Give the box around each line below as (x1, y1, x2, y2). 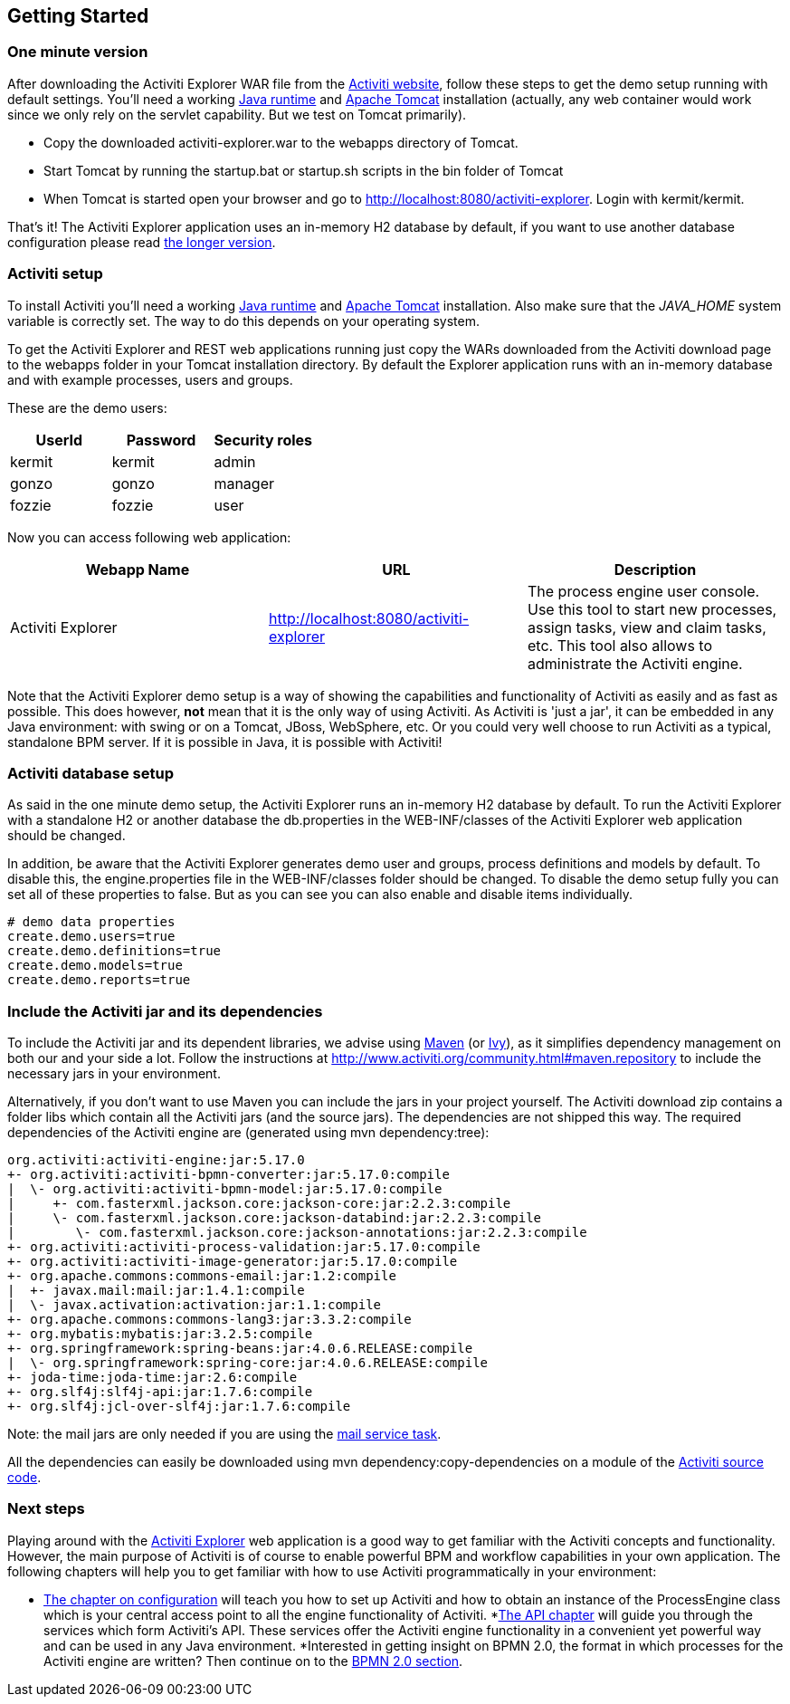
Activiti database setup (7, 763, 174, 782)
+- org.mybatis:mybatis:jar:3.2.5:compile (7, 1326, 313, 1342)
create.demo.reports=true (7, 972, 191, 988)
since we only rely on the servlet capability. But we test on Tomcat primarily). (7, 106, 467, 122)
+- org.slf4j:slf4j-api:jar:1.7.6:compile (7, 1384, 313, 1400)
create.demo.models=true (7, 958, 183, 973)
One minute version (7, 43, 148, 62)
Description (614, 560, 697, 579)
